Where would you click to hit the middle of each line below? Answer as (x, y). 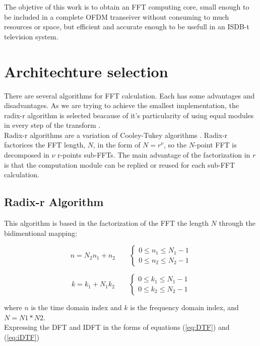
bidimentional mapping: (41, 233)
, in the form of (117, 145)
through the (237, 223)
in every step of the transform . (52, 125)
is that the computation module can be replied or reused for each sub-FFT (120, 164)
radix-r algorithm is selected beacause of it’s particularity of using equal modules (129, 115)
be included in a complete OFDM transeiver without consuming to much (117, 16)
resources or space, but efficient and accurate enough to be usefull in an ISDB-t (127, 27)
